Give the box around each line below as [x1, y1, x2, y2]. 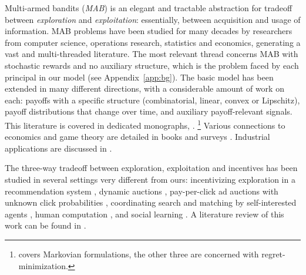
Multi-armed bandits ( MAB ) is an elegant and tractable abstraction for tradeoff [5, 2, 292, 14]
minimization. [18, 259, 68, 271]
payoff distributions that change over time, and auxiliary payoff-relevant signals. [5, 105, 292, 118]
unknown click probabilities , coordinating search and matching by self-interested [5, 196, 297, 209]
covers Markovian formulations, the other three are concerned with [18, 247, 259, 260]
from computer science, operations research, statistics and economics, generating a [5, 36, 301, 48]
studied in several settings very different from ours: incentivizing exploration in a [5, 173, 295, 185]
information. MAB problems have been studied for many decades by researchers [5, 25, 292, 37]
